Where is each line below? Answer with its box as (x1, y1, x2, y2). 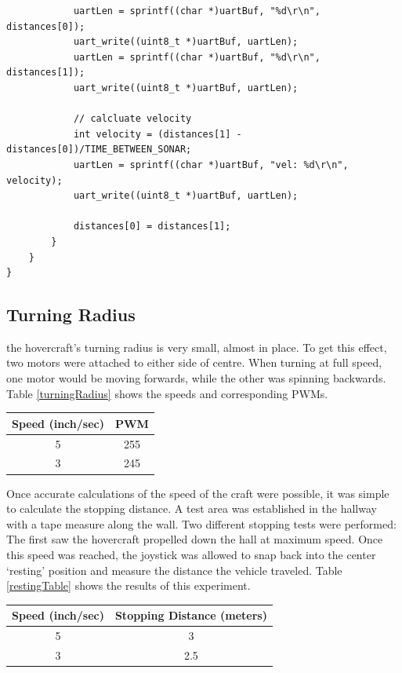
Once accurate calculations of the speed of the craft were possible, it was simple (6, 485, 389, 501)
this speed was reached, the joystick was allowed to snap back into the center (6, 546, 376, 562)
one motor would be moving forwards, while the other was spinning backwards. (6, 370, 386, 386)
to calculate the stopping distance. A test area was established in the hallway (6, 500, 377, 517)
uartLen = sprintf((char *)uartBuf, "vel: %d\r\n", (73, 159, 349, 170)
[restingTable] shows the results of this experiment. (6, 577, 251, 594)
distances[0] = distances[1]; (73, 221, 231, 232)
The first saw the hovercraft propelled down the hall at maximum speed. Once (6, 531, 383, 547)
